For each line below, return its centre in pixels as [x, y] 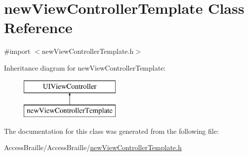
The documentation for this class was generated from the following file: [111, 131]
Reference [38, 27]
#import [17, 51]
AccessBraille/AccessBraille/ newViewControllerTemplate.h [93, 147]
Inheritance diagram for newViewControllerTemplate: [85, 67]
